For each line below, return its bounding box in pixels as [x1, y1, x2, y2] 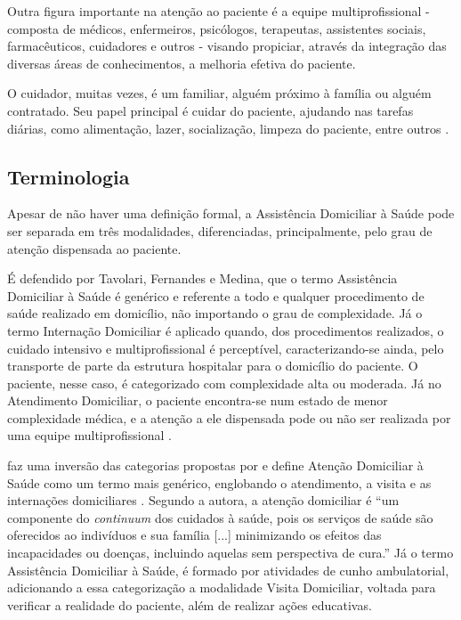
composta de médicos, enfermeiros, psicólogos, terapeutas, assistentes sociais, [7, 19, 426, 37]
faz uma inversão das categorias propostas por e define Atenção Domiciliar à [7, 456, 424, 475]
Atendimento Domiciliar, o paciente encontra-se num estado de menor [7, 391, 388, 410]
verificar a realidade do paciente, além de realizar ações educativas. [7, 595, 372, 614]
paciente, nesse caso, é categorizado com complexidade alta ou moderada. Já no [7, 373, 441, 392]
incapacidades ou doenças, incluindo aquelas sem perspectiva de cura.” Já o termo [7, 543, 454, 562]
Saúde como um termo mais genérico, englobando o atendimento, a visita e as [7, 473, 432, 492]
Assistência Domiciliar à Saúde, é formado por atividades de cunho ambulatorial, [7, 560, 449, 579]
